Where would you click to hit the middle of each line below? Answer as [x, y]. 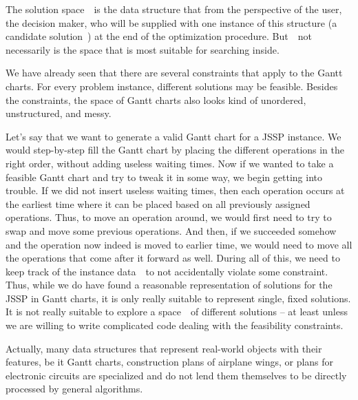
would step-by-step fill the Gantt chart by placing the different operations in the [175, 150]
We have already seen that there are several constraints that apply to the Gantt [174, 73]
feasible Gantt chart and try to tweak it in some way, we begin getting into [164, 177]
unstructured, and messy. [59, 113]
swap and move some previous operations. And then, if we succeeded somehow [171, 230]
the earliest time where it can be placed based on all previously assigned [158, 203]
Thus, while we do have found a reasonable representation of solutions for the [169, 285]
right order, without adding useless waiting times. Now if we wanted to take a [170, 163]
